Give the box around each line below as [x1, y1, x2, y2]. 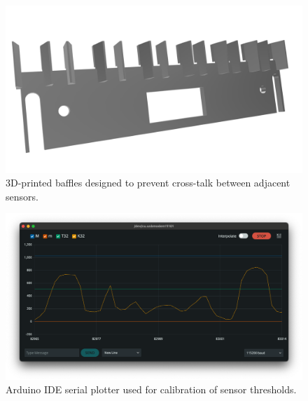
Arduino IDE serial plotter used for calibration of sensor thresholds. [6, 382, 297, 397]
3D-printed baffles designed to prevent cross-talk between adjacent [6, 175, 290, 190]
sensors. [6, 189, 38, 203]
